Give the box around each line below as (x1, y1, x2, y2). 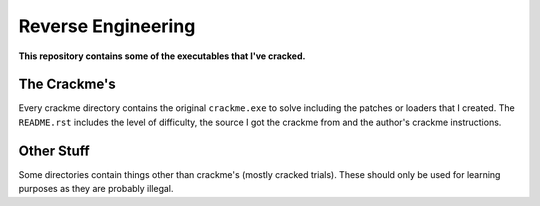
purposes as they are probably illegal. (18, 183, 174, 195)
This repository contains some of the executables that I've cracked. (18, 50, 306, 62)
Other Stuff (18, 142, 90, 159)
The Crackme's (18, 76, 117, 93)
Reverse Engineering (18, 15, 196, 37)
